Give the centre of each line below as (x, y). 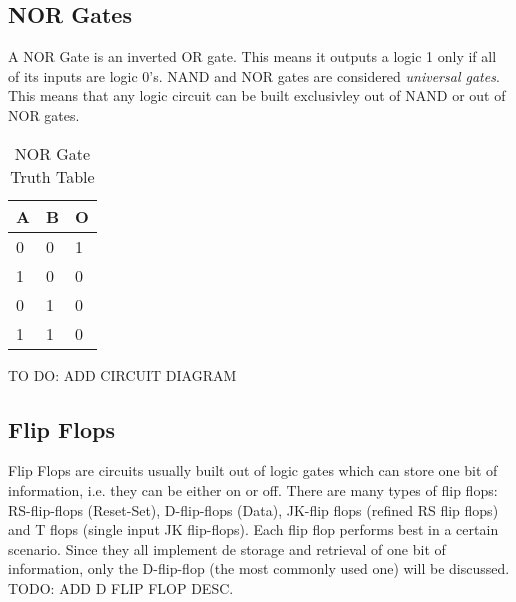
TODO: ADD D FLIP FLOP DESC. (121, 587)
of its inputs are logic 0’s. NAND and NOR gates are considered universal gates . (254, 75)
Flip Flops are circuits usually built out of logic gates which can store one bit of (253, 470)
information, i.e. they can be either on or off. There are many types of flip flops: (253, 489)
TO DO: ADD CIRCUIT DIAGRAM (122, 374)
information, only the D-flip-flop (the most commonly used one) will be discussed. (259, 568)
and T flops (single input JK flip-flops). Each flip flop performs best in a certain (253, 529)
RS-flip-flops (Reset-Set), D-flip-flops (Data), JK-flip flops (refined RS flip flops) (253, 509)
